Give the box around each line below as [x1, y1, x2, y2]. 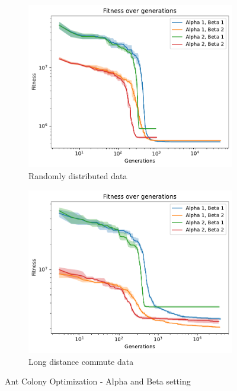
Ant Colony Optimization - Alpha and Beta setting [5, 375, 191, 387]
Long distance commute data [28, 355, 134, 367]
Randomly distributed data [28, 169, 127, 182]
